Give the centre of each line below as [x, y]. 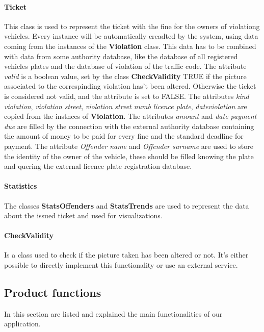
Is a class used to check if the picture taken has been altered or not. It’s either [126, 255]
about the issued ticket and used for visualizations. [83, 215]
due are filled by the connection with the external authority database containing [129, 126]
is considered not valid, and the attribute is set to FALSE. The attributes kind [127, 96]
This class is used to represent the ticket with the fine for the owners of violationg [132, 26]
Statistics [21, 186]
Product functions [53, 292]
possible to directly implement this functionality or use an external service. [121, 265]
